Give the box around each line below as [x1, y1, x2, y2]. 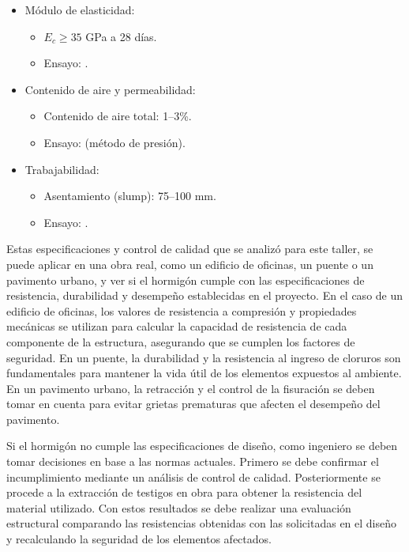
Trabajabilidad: [24, 161, 99, 177]
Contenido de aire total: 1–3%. [43, 108, 192, 124]
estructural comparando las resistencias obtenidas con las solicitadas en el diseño [6, 515, 397, 531]
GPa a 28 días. [85, 28, 157, 44]
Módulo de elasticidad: [24, 2, 135, 17]
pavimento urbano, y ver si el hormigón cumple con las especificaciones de [6, 271, 365, 288]
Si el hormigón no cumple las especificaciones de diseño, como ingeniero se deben [6, 437, 398, 454]
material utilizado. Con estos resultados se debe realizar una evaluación [6, 499, 351, 516]
